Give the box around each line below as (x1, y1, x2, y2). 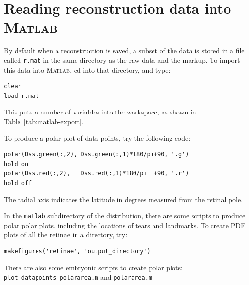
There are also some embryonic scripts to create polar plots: (4, 262, 183, 272)
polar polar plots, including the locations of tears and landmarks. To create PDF (4, 220, 246, 230)
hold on (4, 160, 29, 168)
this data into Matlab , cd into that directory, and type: (4, 64, 171, 75)
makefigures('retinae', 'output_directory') (4, 247, 151, 255)
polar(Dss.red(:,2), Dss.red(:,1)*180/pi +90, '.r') (4, 170, 189, 177)
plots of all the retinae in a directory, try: (4, 229, 128, 240)
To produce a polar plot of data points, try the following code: (4, 133, 191, 143)
